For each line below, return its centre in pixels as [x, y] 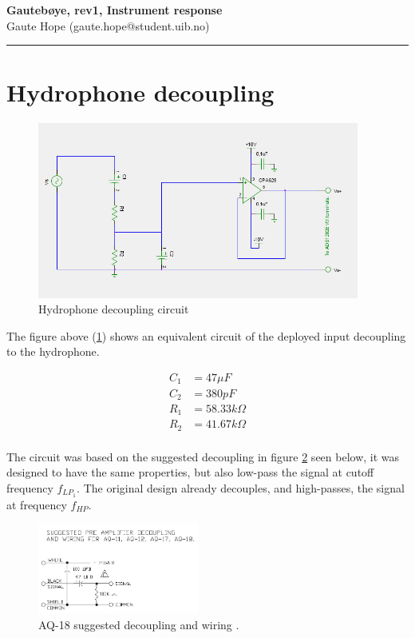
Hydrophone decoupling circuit [114, 309]
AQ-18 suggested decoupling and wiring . [139, 624]
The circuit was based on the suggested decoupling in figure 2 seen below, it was [203, 456]
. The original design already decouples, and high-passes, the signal [241, 487]
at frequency [37, 504]
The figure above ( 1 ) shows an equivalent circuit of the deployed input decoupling [206, 335]
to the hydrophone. [53, 351]
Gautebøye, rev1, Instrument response [115, 10]
